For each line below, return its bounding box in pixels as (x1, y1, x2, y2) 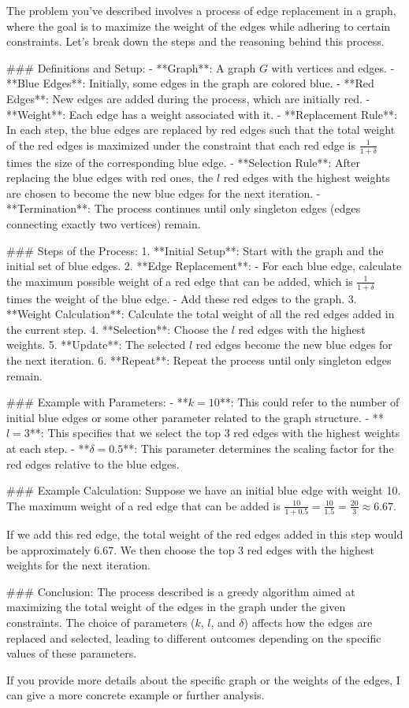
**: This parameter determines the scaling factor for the (123, 439, 394, 456)
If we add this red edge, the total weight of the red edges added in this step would (6, 526, 403, 542)
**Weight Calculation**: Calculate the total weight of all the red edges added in (6, 306, 395, 322)
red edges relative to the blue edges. (6, 455, 180, 472)
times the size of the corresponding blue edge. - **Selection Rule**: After (6, 154, 360, 170)
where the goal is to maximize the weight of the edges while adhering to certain (6, 17, 391, 34)
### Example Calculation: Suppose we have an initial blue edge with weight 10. (6, 482, 401, 499)
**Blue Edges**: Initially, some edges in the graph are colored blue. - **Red (6, 75, 374, 91)
